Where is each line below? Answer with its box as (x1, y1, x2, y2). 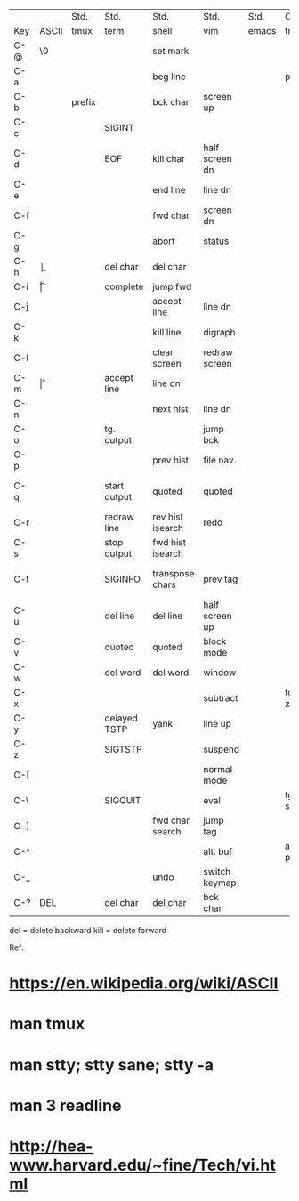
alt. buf (203, 845, 233, 858)
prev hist (152, 454, 190, 466)
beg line (152, 70, 187, 83)
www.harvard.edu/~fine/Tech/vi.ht (9, 1155, 276, 1175)
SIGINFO (104, 573, 141, 585)
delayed (104, 712, 138, 724)
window (203, 666, 237, 679)
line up (203, 718, 231, 729)
